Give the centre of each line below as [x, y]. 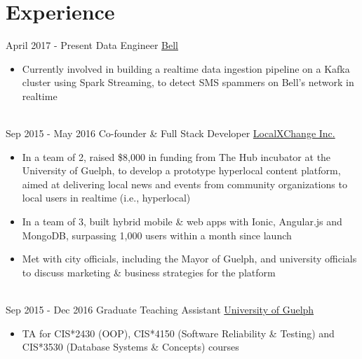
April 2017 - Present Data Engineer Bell [92, 45]
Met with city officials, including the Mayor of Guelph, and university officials [189, 259]
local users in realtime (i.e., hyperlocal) [106, 198]
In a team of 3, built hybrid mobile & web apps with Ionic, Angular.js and [182, 221]
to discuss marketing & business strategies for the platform [149, 272]
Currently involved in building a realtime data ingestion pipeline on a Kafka [186, 68]
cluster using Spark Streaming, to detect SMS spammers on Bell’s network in [188, 82]
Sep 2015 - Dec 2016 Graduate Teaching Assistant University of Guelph [160, 310]
